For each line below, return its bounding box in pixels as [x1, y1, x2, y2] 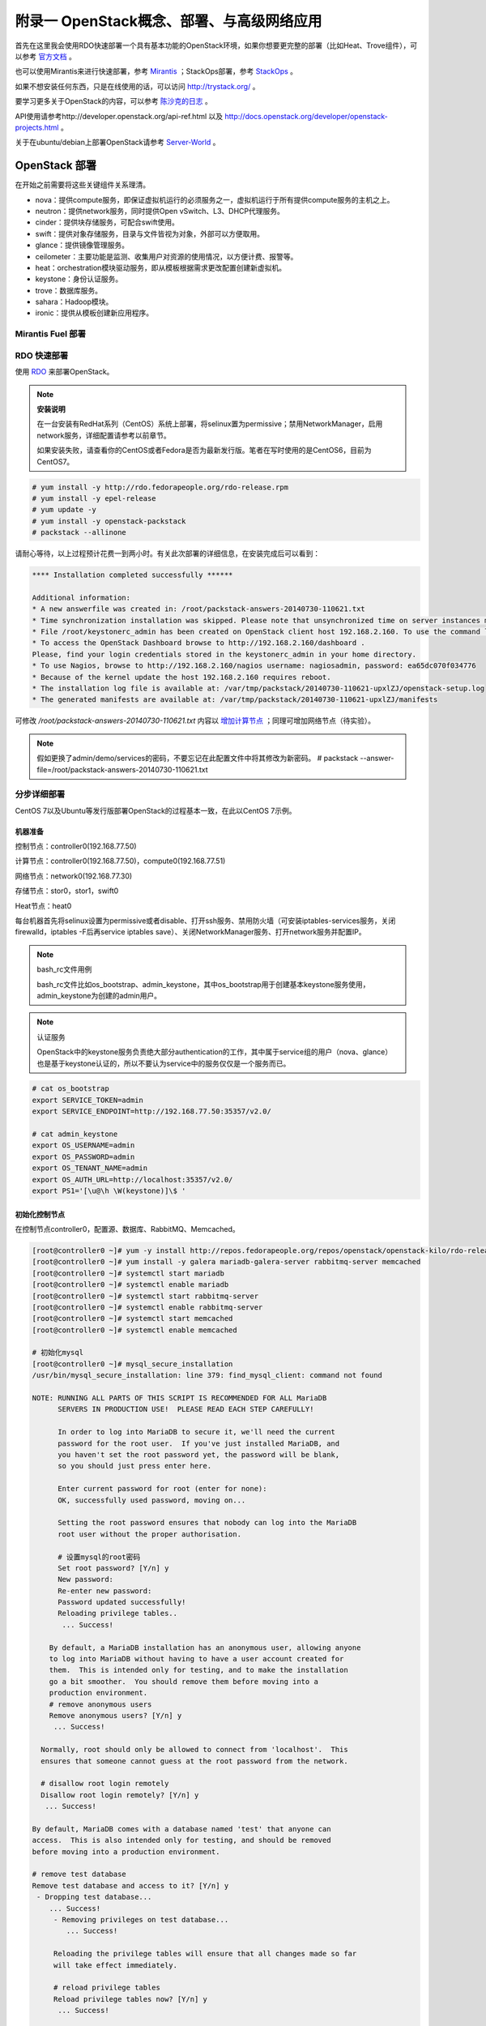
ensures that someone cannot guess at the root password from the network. [40, 1756, 348, 1766]
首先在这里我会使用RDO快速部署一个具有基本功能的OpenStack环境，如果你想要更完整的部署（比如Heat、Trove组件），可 [15, 41, 418, 50]
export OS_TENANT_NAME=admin [32, 1164, 148, 1173]
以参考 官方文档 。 [15, 51, 76, 61]
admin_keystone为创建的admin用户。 [36, 990, 162, 1000]
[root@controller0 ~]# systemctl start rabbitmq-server [32, 1291, 259, 1301]
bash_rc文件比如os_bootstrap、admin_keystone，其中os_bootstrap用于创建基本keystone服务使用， [36, 979, 370, 989]
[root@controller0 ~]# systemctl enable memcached [32, 1325, 238, 1335]
